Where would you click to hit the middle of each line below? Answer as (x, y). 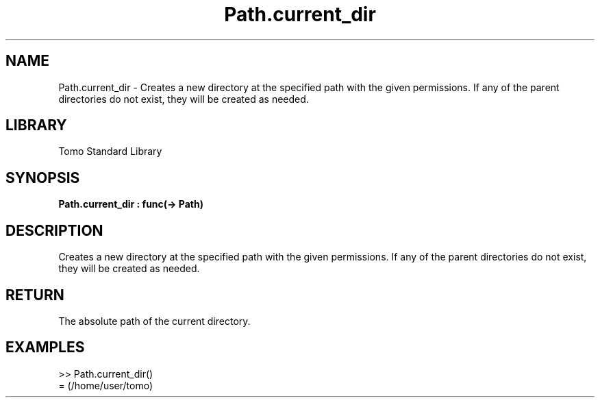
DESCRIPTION (54, 230)
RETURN (35, 295)
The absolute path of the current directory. (154, 321)
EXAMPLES (45, 347)
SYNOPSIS (43, 178)
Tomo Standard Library (110, 151)
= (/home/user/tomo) (106, 385)
